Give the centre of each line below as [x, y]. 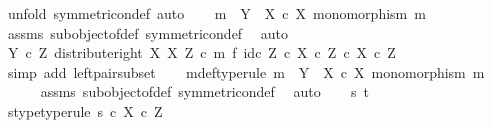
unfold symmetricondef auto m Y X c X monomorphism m [216, 13]
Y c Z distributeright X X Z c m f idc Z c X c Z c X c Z [201, 52]
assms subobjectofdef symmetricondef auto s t [204, 91]
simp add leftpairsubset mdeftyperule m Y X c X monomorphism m [246, 71]
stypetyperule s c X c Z [85, 110]
